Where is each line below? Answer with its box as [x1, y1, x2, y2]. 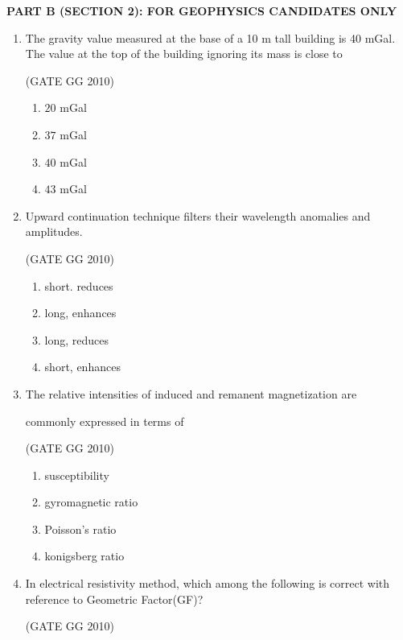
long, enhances [44, 304, 117, 321]
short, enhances [44, 358, 121, 375]
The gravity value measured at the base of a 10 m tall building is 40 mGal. [25, 29, 396, 46]
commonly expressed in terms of [25, 412, 184, 429]
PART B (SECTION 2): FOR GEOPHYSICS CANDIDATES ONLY [6, 2, 397, 19]
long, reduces [44, 331, 109, 348]
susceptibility [44, 466, 109, 483]
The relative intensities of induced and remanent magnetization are [25, 385, 357, 402]
